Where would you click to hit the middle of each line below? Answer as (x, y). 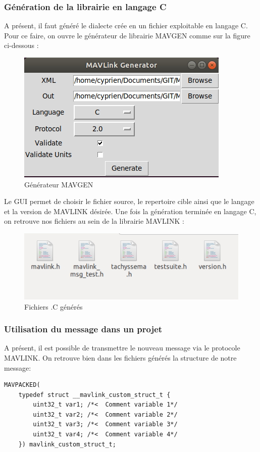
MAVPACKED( (22, 385)
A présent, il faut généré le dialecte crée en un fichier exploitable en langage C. (126, 26)
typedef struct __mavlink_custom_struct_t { (94, 395)
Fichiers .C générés (54, 306)
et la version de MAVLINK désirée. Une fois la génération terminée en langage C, (130, 211)
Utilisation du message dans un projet (83, 329)
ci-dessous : (21, 45)
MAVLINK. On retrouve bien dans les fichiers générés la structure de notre (120, 357)
